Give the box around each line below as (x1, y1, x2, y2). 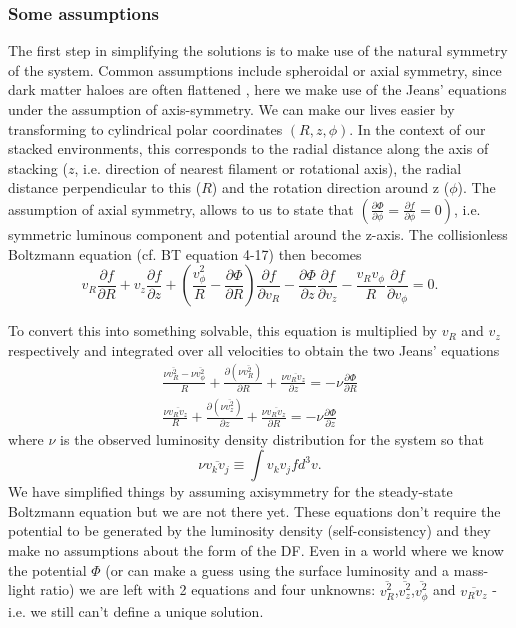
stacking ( (8, 157, 68, 178)
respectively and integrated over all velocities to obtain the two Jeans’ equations (8, 339, 500, 360)
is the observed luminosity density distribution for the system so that (60, 428, 484, 449)
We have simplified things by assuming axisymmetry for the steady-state (8, 481, 453, 502)
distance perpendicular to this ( (8, 177, 202, 198)
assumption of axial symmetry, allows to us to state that (8, 198, 354, 219)
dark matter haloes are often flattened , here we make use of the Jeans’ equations (8, 79, 507, 100)
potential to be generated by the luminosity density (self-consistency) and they (8, 520, 491, 541)
